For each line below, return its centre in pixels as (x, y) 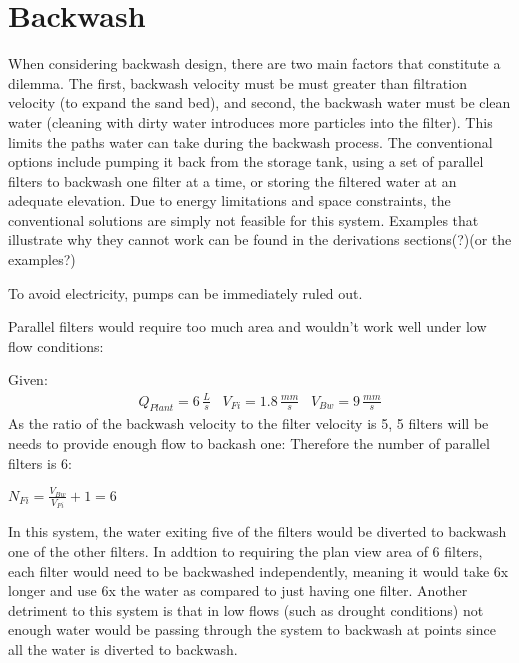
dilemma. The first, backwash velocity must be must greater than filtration (237, 82)
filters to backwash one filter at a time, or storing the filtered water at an (232, 180)
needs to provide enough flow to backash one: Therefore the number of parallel (249, 442)
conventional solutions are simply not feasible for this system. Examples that (243, 219)
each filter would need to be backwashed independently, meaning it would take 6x (258, 570)
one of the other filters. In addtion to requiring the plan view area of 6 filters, (245, 550)
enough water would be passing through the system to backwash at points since (252, 629)
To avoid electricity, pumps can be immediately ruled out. (185, 292)
